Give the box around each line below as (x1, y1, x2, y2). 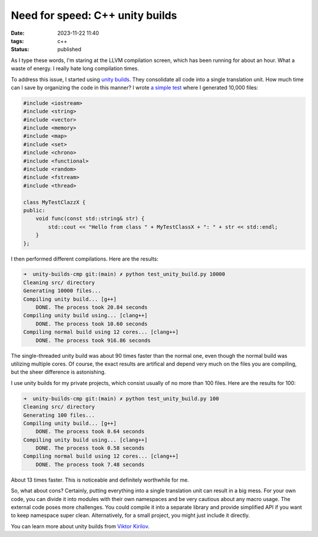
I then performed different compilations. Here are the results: (11, 255, 159, 262)
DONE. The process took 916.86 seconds (35, 337, 151, 344)
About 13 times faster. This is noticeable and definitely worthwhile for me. (11, 476, 190, 483)
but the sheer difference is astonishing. (11, 368, 106, 375)
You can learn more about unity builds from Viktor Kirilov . (11, 522, 150, 530)
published (57, 46, 82, 53)
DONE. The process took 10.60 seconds (35, 320, 148, 327)
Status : (11, 46, 29, 53)
